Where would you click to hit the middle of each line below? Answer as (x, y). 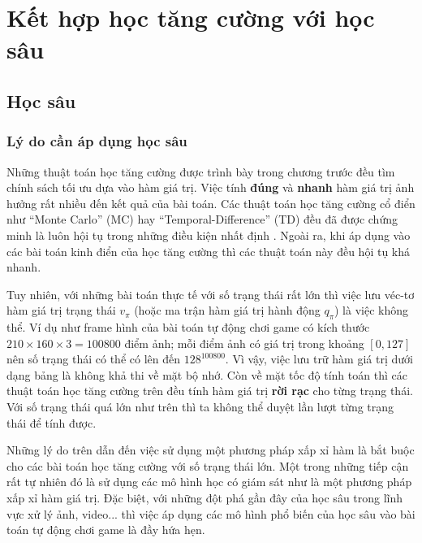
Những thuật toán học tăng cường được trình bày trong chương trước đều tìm (201, 171)
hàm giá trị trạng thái (61, 310)
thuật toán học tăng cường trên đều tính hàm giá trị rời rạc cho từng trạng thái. (210, 391)
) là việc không (371, 310)
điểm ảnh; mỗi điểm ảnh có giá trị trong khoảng (244, 343)
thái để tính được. (52, 422)
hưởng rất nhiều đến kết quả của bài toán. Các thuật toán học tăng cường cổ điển (211, 203)
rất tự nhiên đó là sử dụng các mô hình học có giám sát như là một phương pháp (209, 482)
